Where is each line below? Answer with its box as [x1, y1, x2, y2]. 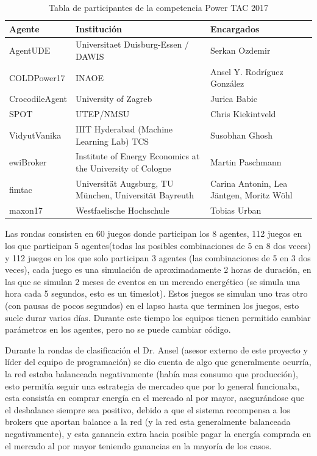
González [210, 77, 244, 90]
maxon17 [9, 204, 43, 217]
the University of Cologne [75, 162, 171, 175]
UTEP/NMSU [75, 107, 130, 120]
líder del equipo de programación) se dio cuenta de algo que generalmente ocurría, [5, 355, 312, 368]
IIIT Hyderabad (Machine [75, 123, 173, 135]
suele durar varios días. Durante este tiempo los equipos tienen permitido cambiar [5, 311, 311, 324]
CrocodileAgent [9, 92, 67, 105]
